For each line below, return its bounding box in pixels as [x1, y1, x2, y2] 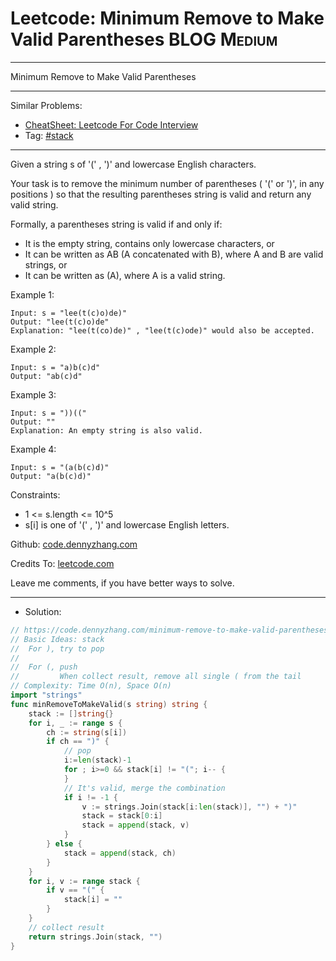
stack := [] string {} [28, 708, 114, 719]
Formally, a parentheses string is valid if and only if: [10, 218, 223, 230]
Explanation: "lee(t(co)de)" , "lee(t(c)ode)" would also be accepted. [10, 325, 315, 336]
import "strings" [10, 690, 83, 701]
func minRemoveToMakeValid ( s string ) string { [10, 699, 208, 709]
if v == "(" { [46, 885, 105, 896]
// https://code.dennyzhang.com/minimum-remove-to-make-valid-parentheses [10, 625, 329, 635]
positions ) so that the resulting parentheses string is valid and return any [10, 188, 312, 200]
